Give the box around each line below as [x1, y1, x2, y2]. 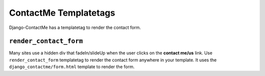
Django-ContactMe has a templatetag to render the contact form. [9, 25, 141, 30]
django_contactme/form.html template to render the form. [9, 64, 135, 70]
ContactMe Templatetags [9, 7, 115, 18]
